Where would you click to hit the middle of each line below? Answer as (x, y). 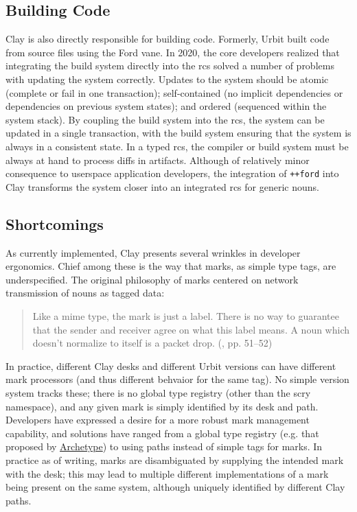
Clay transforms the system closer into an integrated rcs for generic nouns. (162, 186)
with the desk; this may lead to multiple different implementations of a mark (167, 473)
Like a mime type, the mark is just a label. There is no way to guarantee (186, 315)
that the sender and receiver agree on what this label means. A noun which (191, 329)
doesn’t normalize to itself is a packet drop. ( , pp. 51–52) (152, 343)
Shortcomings (55, 223)
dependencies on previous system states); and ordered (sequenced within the (166, 106)
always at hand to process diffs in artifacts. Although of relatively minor (158, 160)
